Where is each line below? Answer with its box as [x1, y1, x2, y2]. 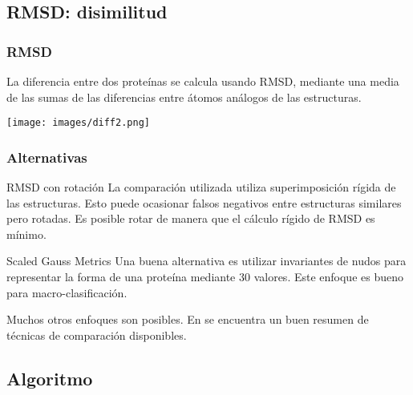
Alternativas [6, 147, 87, 167]
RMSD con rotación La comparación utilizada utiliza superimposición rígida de [6, 179, 396, 195]
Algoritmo [6, 365, 93, 390]
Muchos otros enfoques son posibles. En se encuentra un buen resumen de [6, 311, 369, 328]
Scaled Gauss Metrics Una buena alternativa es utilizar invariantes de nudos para [6, 252, 407, 269]
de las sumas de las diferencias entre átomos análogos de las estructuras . [6, 88, 362, 105]
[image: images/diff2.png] [6, 117, 150, 129]
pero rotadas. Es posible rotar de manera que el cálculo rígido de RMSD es [6, 210, 375, 227]
